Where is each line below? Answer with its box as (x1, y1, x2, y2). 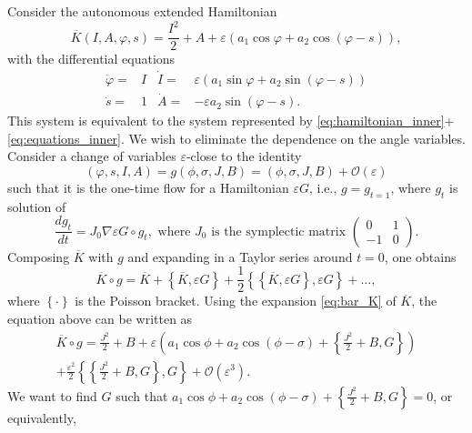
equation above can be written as (7, 308, 193, 327)
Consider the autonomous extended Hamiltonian (7, 2, 277, 20)
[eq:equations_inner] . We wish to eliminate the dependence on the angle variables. (7, 128, 466, 147)
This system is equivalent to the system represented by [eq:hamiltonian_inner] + (7, 111, 455, 130)
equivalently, (7, 408, 76, 427)
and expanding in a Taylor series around (127, 247, 353, 266)
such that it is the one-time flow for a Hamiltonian (7, 178, 289, 197)
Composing (7, 247, 70, 266)
